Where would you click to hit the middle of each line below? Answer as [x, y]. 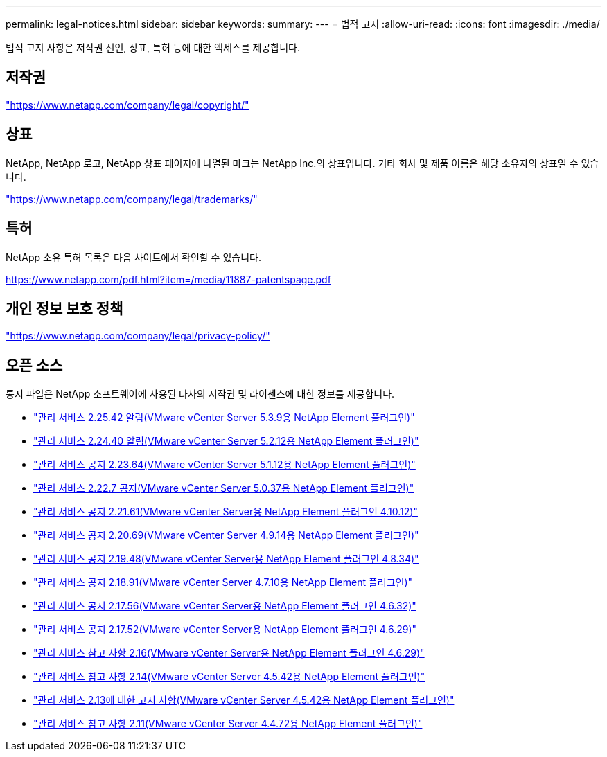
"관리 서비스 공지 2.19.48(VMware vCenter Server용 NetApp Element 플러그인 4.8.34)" [226, 559]
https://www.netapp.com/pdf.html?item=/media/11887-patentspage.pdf [168, 279]
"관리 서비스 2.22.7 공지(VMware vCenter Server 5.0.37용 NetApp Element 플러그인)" [224, 488]
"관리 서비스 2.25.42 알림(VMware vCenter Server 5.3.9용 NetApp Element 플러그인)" [224, 418]
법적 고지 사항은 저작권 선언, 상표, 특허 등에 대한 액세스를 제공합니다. [153, 47]
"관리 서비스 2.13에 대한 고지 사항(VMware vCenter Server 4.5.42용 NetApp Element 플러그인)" [244, 700]
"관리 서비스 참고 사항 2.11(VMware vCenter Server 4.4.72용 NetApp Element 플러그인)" [228, 724]
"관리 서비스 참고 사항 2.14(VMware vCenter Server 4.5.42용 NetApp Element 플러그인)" [229, 677]
